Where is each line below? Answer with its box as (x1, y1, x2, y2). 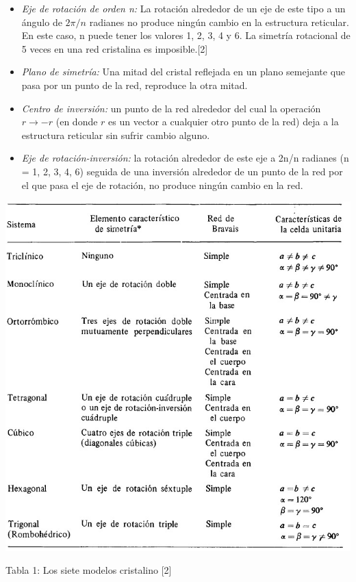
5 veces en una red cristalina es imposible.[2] (21, 41, 208, 55)
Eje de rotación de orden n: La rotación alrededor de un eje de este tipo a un (21, 1, 346, 15)
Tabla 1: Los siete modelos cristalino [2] (5, 563, 172, 577)
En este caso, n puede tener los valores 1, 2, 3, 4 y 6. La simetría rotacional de (21, 28, 351, 42)
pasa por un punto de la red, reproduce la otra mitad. (21, 77, 248, 92)
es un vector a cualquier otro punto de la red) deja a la (108, 114, 339, 129)
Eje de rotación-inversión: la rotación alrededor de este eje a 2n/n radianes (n (21, 151, 349, 165)
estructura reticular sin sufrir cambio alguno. (21, 127, 210, 142)
